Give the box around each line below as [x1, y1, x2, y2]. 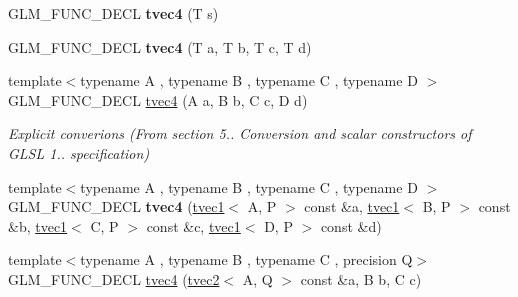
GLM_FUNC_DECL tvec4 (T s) [8, 3, 219, 23]
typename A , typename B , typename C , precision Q [80, 249, 413, 270]
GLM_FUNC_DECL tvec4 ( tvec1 [8, 196, 225, 217]
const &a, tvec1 [304, 196, 400, 217]
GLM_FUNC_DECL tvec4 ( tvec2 [8, 268, 220, 289]
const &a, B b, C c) [300, 268, 422, 289]
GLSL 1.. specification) [8, 142, 150, 163]
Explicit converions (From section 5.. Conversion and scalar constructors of [8, 123, 472, 144]
